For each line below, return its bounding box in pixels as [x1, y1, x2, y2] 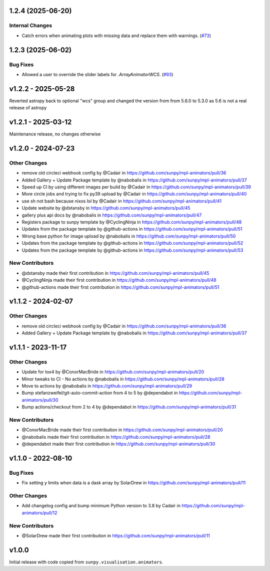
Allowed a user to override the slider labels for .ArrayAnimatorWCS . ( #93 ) [21, 71, 173, 77]
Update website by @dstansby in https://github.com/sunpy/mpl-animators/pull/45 [21, 205, 190, 211]
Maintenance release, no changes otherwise [9, 131, 101, 137]
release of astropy [9, 105, 47, 111]
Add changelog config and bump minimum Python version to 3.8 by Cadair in [21, 503, 181, 509]
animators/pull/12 [21, 509, 57, 516]
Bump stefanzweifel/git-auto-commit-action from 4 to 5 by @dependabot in [21, 390, 178, 396]
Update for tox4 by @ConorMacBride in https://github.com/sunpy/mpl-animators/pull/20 [21, 369, 204, 375]
